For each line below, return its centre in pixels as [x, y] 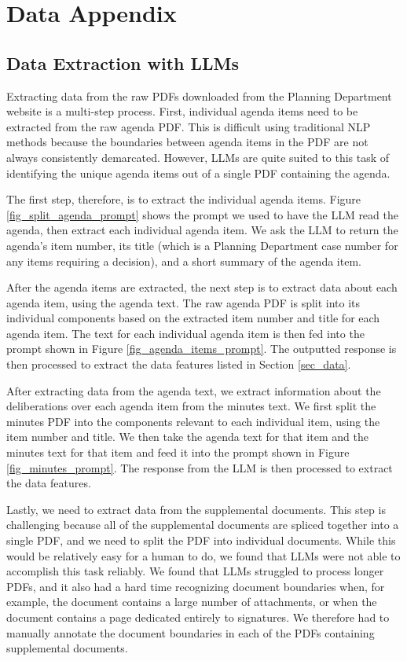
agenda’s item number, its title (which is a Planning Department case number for [202, 245]
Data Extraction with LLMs [123, 62]
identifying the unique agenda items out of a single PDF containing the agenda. [198, 173]
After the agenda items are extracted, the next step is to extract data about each [202, 287]
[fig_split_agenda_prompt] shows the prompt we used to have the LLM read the [202, 214]
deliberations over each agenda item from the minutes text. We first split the [191, 406]
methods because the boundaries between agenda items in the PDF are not [187, 142]
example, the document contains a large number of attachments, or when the [192, 602]
